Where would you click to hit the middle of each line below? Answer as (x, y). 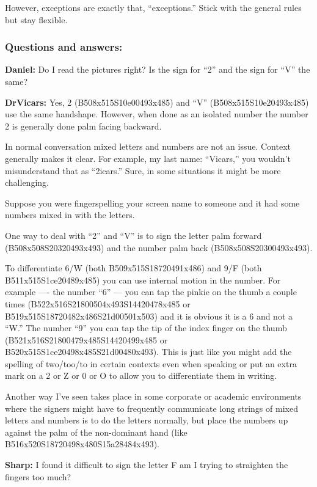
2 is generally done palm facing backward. (83, 126)
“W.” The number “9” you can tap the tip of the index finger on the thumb (146, 328)
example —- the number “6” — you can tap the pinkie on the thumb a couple (151, 292)
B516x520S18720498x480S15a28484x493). (82, 444)
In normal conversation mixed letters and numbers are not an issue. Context (148, 146)
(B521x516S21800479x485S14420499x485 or (86, 339)
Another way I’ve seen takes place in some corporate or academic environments (153, 396)
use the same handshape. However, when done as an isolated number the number (157, 114)
